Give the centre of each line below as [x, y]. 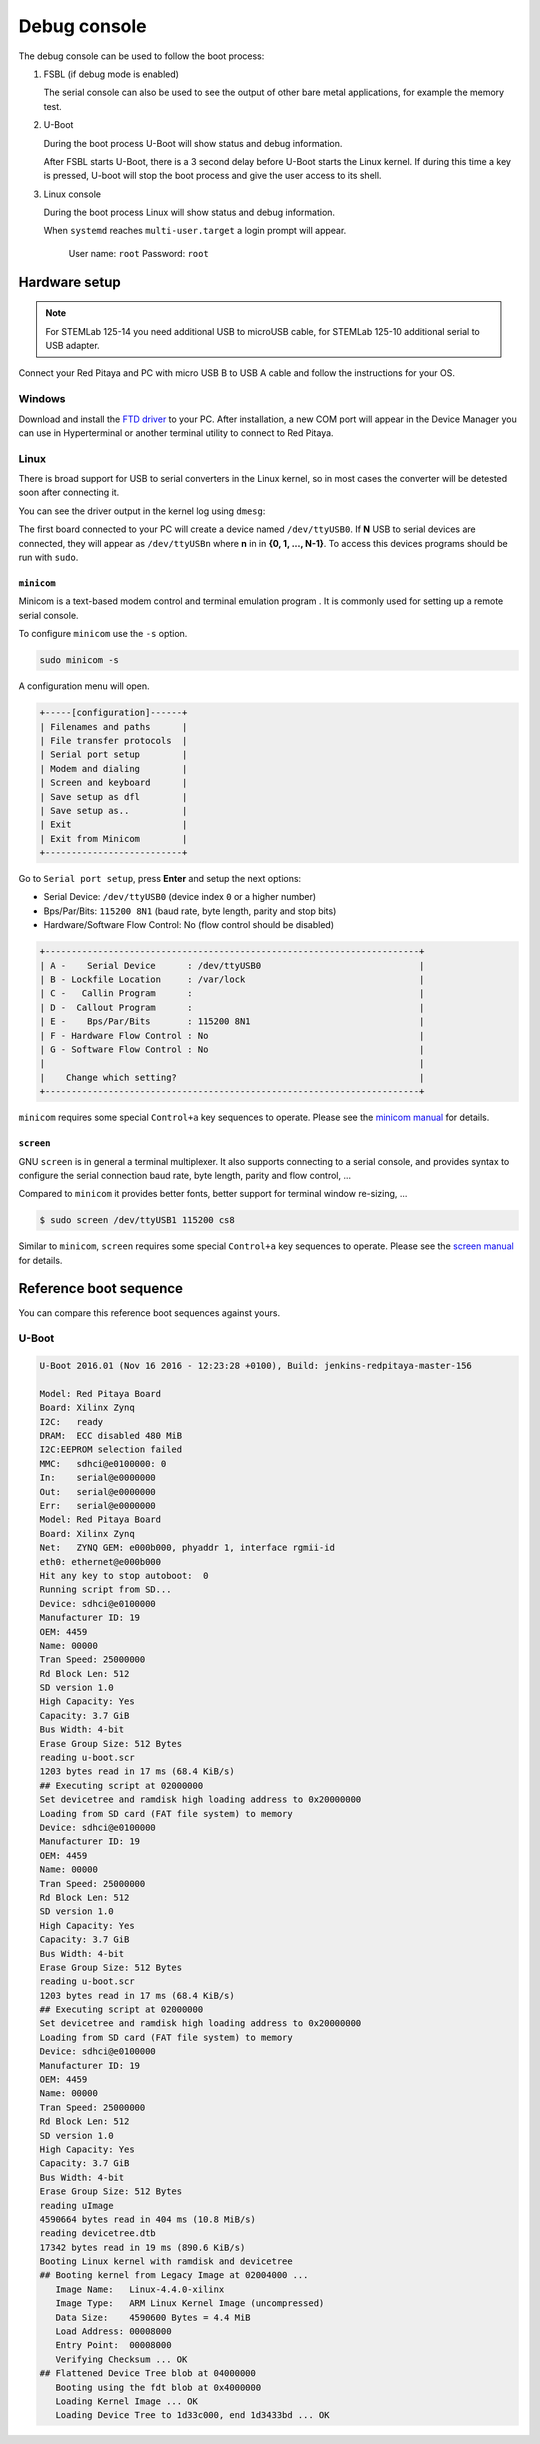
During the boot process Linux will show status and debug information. [189, 212]
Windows [42, 399]
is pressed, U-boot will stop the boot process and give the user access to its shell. [212, 176]
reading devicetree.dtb [98, 2233]
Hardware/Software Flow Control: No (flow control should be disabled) [189, 925]
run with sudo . [48, 557]
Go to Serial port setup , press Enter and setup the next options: [160, 879]
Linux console [72, 194]
